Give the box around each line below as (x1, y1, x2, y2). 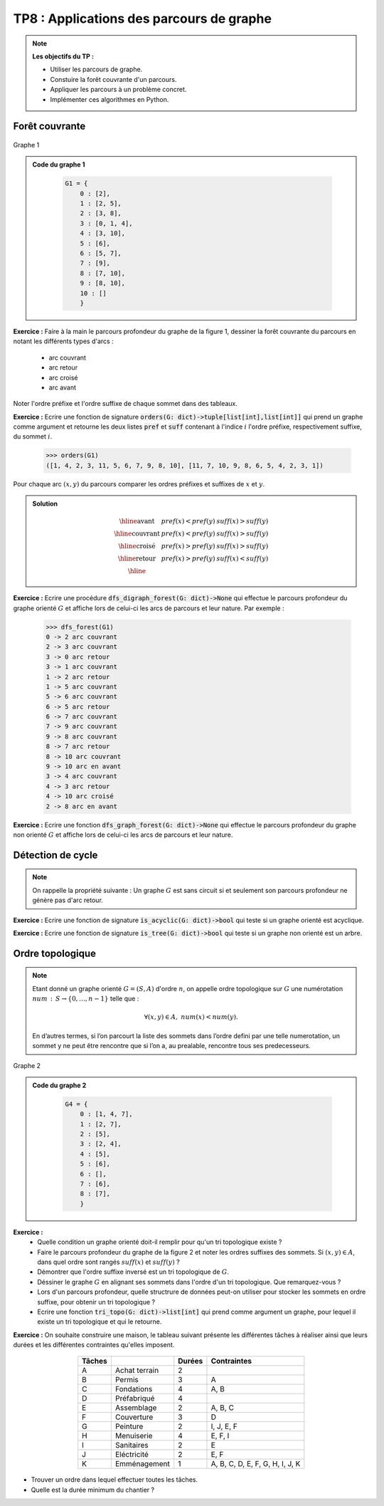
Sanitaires (114, 1440, 149, 1450)
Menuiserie (114, 1431, 153, 1441)
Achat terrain (114, 1366, 159, 1376)
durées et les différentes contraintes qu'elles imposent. (13, 1341, 175, 1349)
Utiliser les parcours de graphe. (50, 65, 143, 74)
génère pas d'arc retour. (32, 896, 103, 904)
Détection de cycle (13, 849, 98, 861)
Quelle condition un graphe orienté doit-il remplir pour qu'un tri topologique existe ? (37, 1238, 282, 1246)
